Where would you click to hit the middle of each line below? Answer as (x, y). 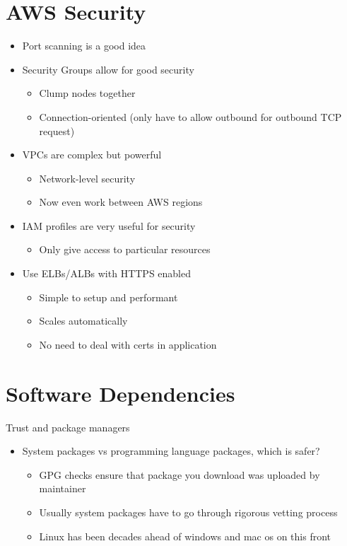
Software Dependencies (120, 393)
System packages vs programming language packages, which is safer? (171, 451)
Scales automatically (83, 321)
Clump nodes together (87, 93)
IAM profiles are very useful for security (109, 225)
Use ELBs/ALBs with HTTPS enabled (107, 273)
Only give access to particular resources (125, 249)
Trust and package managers (68, 427)
